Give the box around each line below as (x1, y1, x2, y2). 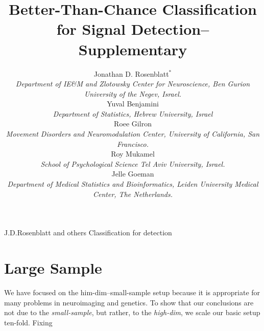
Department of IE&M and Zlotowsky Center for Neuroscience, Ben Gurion (15, 78, 250, 89)
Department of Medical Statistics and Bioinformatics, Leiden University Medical (7, 179, 258, 189)
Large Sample (4, 257, 102, 278)
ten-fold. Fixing (4, 317, 53, 327)
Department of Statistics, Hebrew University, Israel (53, 108, 213, 119)
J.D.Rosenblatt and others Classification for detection (4, 227, 172, 238)
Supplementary (78, 38, 187, 59)
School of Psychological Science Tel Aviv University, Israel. (40, 158, 225, 169)
